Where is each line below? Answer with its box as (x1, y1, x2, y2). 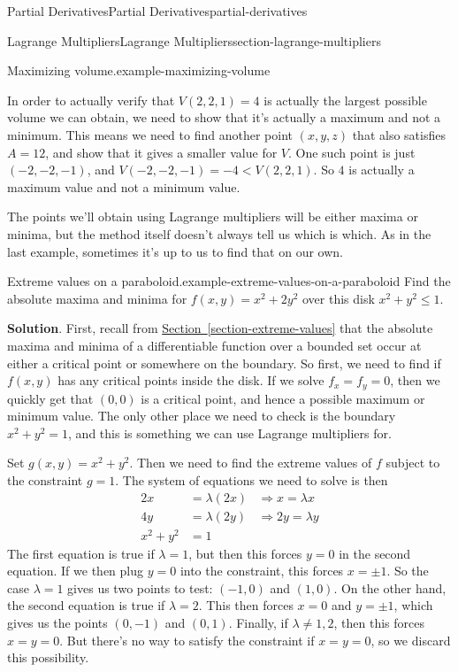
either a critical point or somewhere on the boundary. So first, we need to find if (7, 353, 441, 372)
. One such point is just (288, 143, 416, 161)
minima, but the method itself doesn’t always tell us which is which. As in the (7, 224, 431, 243)
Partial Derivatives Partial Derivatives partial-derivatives (7, 2, 308, 19)
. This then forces (198, 596, 294, 614)
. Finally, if (228, 614, 288, 632)
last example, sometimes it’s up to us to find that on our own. (7, 242, 343, 260)
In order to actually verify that (7, 90, 175, 109)
